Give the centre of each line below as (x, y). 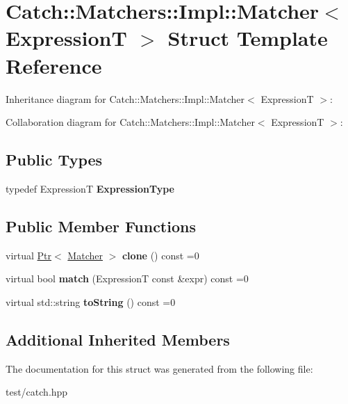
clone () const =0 (160, 255)
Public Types (54, 160)
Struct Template (248, 38)
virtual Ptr (29, 255)
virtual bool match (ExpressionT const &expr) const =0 (127, 278)
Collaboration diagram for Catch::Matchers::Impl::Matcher (130, 122)
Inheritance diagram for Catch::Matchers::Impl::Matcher (125, 98)
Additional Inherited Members (118, 339)
